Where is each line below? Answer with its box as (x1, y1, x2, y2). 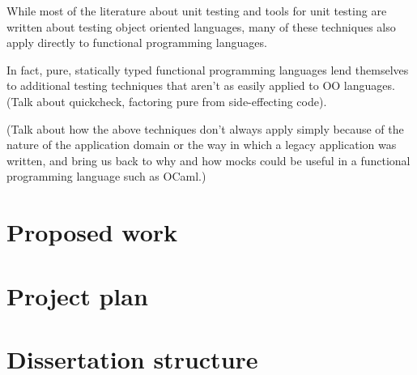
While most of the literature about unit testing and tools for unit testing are (6, 2, 387, 19)
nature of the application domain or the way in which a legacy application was (6, 136, 397, 153)
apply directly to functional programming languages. (6, 34, 267, 51)
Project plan (6, 279, 148, 312)
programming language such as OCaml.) (6, 168, 206, 185)
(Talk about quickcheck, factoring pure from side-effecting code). (6, 92, 327, 109)
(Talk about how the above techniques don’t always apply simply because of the (6, 120, 404, 137)
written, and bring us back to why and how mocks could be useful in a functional (6, 151, 411, 168)
